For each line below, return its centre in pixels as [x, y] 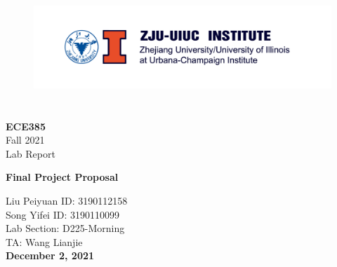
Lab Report [31, 153]
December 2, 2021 [50, 255]
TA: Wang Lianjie [44, 241]
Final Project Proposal [62, 177]
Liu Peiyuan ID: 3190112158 [67, 201]
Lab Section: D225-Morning [65, 228]
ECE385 [26, 126]
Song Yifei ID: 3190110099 [62, 214]
